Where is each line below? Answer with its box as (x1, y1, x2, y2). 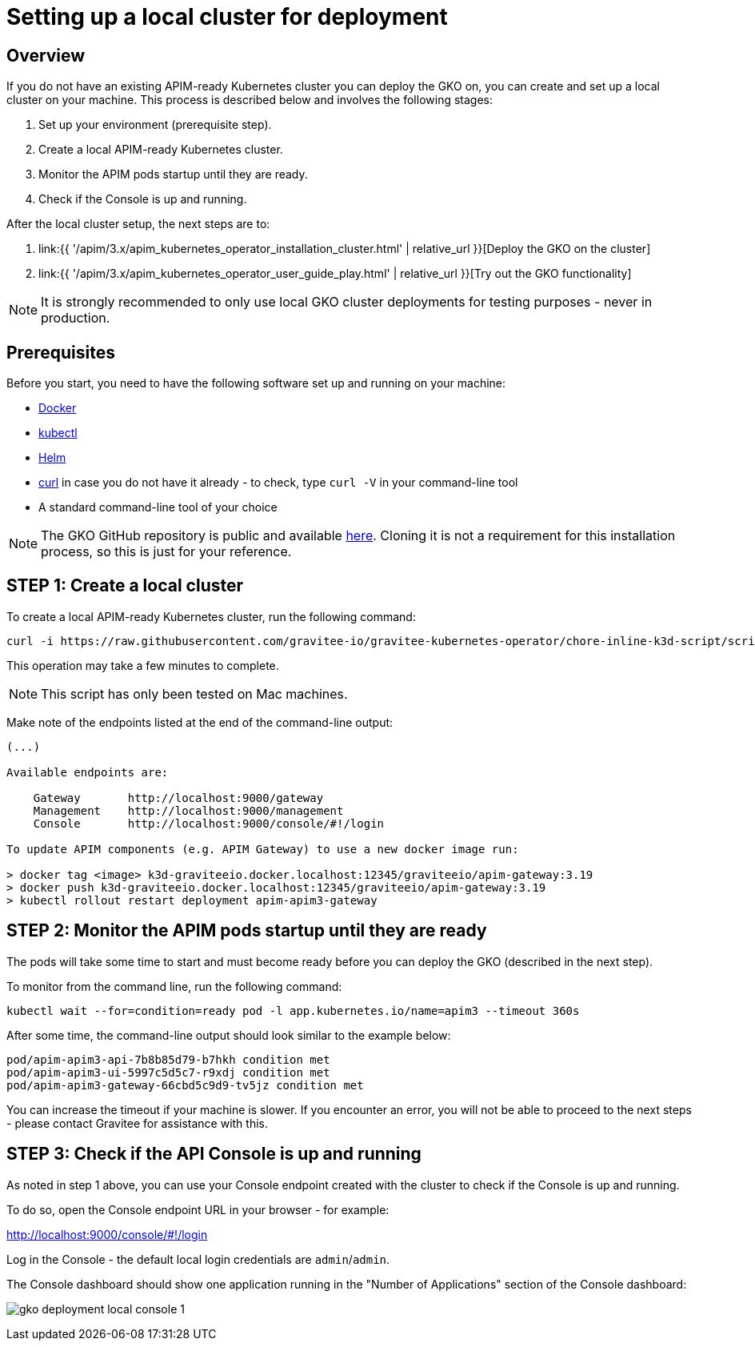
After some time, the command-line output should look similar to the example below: (6, 1028, 451, 1042)
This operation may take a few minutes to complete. (6, 658, 279, 672)
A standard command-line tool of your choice (38, 500, 278, 515)
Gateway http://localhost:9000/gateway (33, 791, 324, 804)
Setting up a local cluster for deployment (6, 3, 448, 30)
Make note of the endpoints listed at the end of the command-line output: (6, 715, 393, 729)
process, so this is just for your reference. (41, 543, 292, 560)
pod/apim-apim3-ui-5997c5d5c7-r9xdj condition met (6, 1065, 330, 1079)
